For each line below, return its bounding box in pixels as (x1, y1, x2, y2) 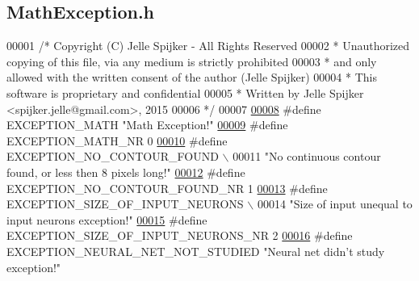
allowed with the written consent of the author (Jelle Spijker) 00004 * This (6, 69, 377, 86)
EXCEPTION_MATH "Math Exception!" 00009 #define (6, 116, 288, 133)
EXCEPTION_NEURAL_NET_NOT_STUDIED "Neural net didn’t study (6, 242, 385, 259)
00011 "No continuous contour (233, 148, 381, 165)
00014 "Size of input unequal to (257, 195, 413, 212)
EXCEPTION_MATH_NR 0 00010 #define (6, 132, 228, 149)
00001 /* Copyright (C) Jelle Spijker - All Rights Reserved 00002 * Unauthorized (6, 37, 410, 54)
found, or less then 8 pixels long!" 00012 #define (6, 163, 245, 180)
